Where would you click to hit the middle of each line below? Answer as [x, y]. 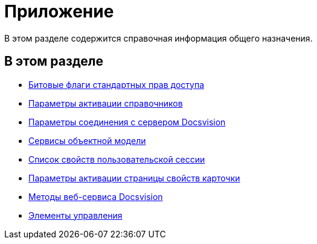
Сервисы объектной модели [87, 140]
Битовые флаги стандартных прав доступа [117, 84]
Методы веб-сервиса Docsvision [96, 196]
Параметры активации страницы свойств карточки [134, 178]
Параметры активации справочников [106, 103]
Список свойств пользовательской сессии [117, 159]
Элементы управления [75, 215]
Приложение [59, 11]
